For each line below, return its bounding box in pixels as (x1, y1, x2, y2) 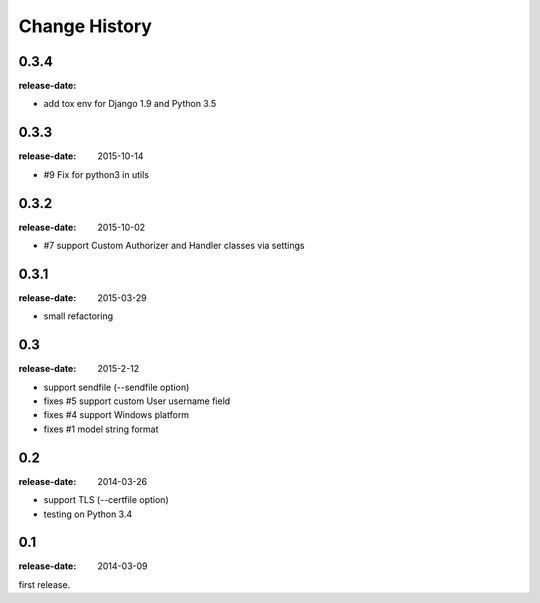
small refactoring (43, 310, 114, 322)
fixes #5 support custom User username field (43, 395, 231, 407)
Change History (18, 15, 152, 37)
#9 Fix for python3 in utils (43, 168, 150, 180)
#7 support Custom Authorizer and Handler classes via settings (43, 240, 305, 252)
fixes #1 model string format (43, 423, 159, 435)
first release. (18, 578, 71, 590)
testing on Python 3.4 (43, 508, 133, 520)
